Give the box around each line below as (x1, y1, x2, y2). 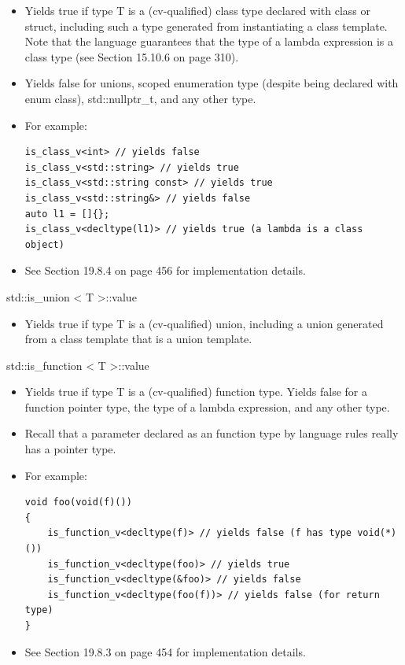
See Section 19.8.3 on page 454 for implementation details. (24, 643, 306, 659)
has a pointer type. (24, 441, 116, 457)
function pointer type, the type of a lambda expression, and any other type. (24, 398, 390, 415)
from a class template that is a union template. (24, 331, 252, 347)
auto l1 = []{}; (24, 208, 110, 220)
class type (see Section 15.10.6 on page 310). (24, 48, 239, 65)
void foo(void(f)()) (24, 497, 132, 508)
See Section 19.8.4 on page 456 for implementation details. (24, 262, 306, 279)
